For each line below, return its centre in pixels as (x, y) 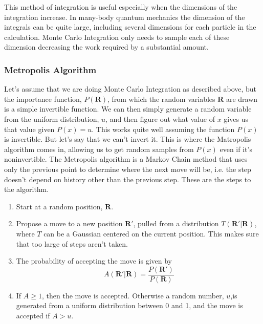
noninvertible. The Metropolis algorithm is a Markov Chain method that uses (126, 159)
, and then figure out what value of (160, 118)
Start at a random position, (59, 206)
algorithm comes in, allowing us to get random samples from (99, 149)
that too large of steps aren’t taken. (72, 243)
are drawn (242, 99)
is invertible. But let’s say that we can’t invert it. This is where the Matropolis (128, 139)
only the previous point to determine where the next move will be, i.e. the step (128, 169)
